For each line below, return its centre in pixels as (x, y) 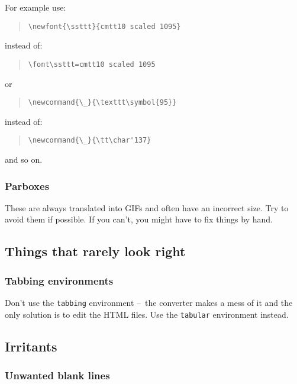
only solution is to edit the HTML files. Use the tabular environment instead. (147, 314)
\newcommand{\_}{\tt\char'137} (90, 141)
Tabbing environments (59, 280)
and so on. (24, 159)
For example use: (35, 7)
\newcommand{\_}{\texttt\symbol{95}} (102, 103)
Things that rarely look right (95, 251)
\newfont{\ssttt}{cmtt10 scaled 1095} (104, 26)
